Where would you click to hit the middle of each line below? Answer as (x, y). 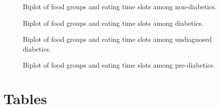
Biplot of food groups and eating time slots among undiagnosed (118, 39)
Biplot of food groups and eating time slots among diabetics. (113, 23)
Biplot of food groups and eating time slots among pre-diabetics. (119, 65)
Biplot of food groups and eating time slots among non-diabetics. (120, 6)
